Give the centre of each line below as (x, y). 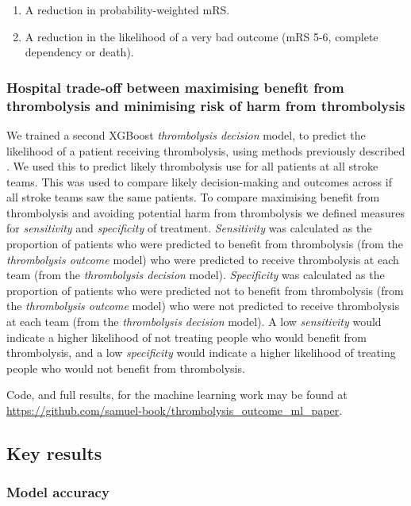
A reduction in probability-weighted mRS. (127, 10)
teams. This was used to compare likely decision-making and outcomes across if (199, 181)
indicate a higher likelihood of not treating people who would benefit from (187, 337)
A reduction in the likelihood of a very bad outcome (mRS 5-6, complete (202, 36)
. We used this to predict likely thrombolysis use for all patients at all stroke (192, 166)
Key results (54, 453)
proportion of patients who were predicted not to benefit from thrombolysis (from (205, 290)
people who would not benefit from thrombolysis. (126, 368)
